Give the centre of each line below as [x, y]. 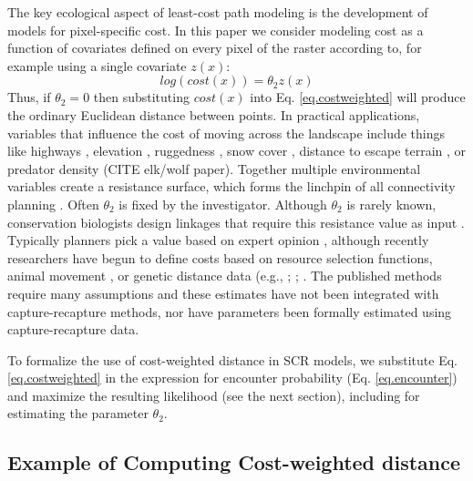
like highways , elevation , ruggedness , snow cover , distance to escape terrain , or [237, 151]
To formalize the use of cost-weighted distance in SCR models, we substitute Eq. [232, 359]
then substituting [141, 97]
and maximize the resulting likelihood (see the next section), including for [214, 395]
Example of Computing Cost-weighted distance [234, 462]
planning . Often [53, 204]
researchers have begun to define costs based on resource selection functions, [220, 257]
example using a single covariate [97, 65]
